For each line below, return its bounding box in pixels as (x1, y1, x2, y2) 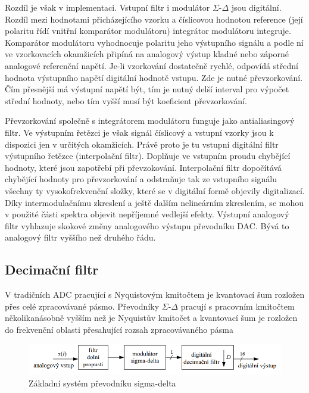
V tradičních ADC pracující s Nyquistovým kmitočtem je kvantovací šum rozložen (5, 288, 305, 301)
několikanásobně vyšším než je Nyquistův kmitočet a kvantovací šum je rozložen (5, 311, 298, 324)
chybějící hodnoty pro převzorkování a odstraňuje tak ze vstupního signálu (5, 173, 277, 185)
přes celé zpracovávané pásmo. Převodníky (5, 300, 160, 312)
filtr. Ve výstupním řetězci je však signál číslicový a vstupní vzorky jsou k (5, 126, 274, 138)
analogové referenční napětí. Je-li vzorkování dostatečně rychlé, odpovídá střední (5, 59, 298, 71)
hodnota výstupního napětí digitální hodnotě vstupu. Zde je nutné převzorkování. (5, 71, 303, 83)
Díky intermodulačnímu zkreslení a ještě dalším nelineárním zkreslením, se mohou (5, 196, 304, 208)
